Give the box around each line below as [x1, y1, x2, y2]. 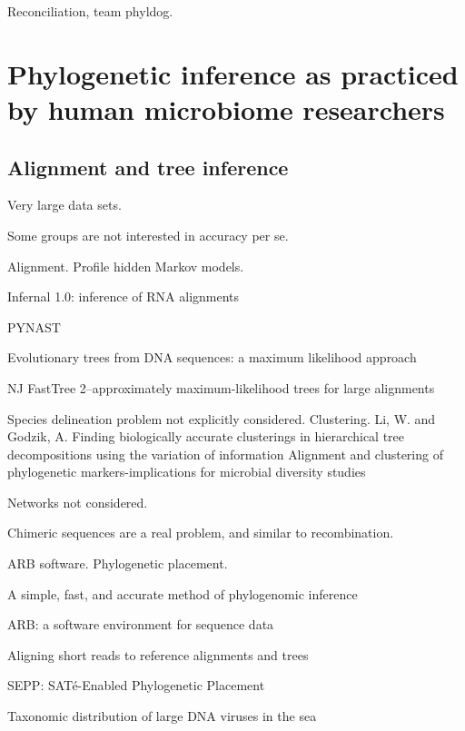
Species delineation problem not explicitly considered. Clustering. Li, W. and [7, 409, 436, 428]
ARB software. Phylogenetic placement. [7, 554, 228, 573]
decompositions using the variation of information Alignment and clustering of [7, 444, 443, 463]
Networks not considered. [7, 492, 148, 511]
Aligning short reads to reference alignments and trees [7, 645, 309, 664]
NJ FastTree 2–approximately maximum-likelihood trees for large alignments [7, 378, 435, 397]
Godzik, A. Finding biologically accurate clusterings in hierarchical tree [7, 427, 405, 446]
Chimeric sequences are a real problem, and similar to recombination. [7, 523, 394, 542]
